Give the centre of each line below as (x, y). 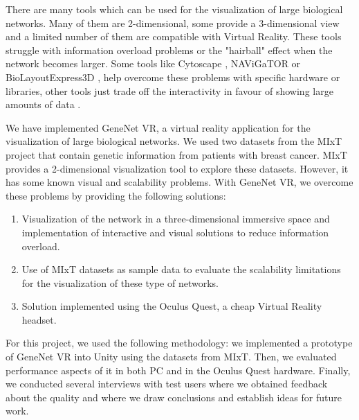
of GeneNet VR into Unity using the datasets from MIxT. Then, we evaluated (171, 357)
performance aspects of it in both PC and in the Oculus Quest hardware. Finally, (178, 370)
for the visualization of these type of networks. (120, 282)
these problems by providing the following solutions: (116, 195)
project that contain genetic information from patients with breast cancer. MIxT (176, 154)
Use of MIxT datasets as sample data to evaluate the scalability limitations (181, 269)
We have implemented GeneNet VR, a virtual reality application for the (158, 127)
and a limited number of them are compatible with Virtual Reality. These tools (174, 36)
